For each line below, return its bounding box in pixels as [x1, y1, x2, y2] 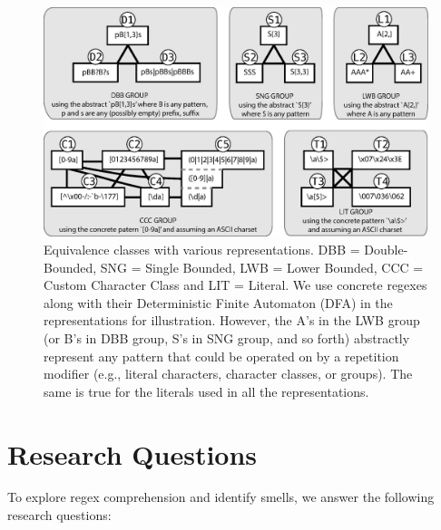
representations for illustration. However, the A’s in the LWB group [44, 311, 420, 330]
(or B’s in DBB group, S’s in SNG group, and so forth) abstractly [44, 328, 410, 347]
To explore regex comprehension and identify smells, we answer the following [7, 487, 435, 506]
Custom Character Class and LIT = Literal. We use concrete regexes [44, 275, 427, 294]
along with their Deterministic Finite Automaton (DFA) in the [44, 293, 393, 312]
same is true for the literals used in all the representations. [44, 381, 369, 400]
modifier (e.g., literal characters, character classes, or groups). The [44, 364, 413, 383]
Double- [364, 240, 408, 258]
